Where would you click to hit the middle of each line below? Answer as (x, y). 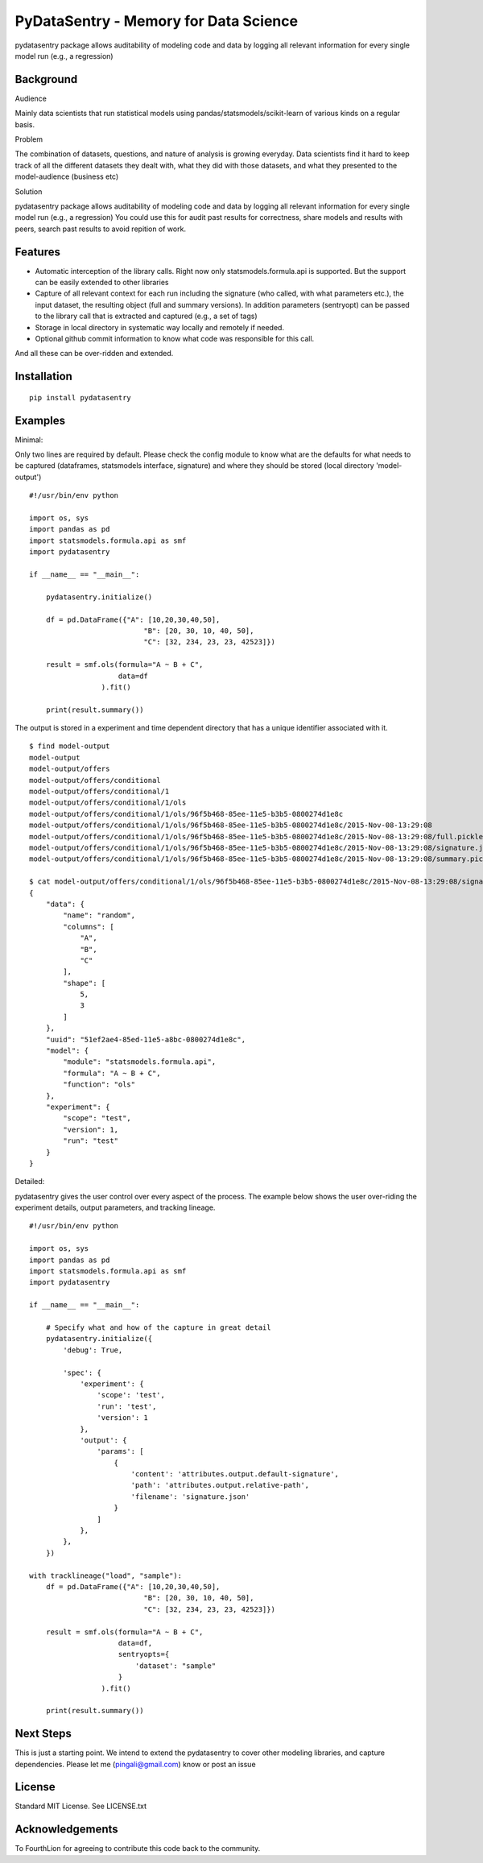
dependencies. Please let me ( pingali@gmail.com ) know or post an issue (136, 1764)
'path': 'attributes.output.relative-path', (220, 1485)
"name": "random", (99, 915)
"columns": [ (89, 927)
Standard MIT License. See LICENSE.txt (81, 1806)
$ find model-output (70, 746)
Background (46, 79)
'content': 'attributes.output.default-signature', (235, 1474)
